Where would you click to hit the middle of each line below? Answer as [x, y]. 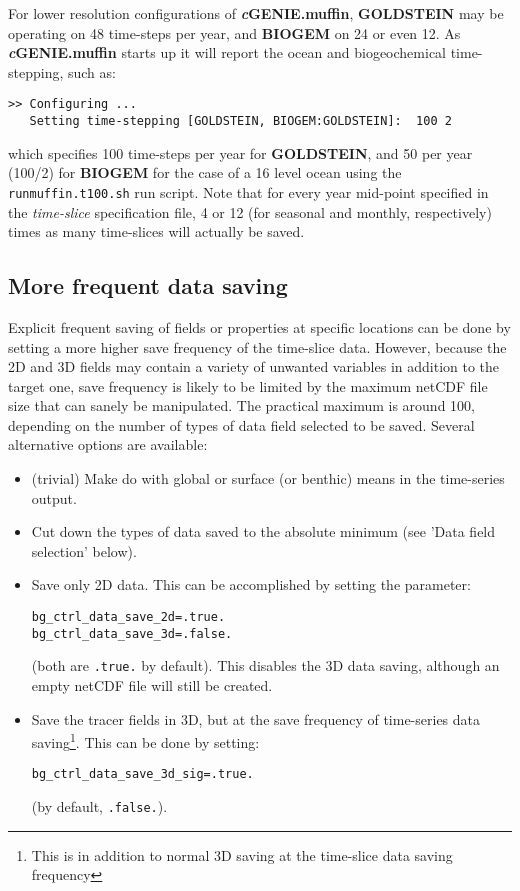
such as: [91, 71]
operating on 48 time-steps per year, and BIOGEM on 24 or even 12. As [234, 32]
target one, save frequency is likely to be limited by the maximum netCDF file [248, 385]
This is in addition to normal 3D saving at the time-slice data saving [242, 854]
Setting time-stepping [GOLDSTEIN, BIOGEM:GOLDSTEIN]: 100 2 [240, 121]
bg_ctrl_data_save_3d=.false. [132, 633]
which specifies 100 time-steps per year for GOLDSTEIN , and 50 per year [240, 152]
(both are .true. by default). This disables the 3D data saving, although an [265, 665]
